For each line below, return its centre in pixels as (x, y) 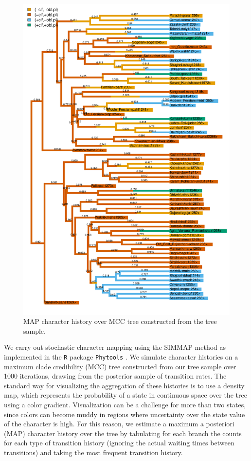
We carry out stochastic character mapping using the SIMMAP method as (115, 347)
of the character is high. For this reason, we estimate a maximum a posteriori (119, 424)
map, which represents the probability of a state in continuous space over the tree (125, 395)
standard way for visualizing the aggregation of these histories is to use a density (124, 385)
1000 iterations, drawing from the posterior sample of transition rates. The (115, 376)
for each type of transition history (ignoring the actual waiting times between (119, 443)
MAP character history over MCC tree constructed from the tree (120, 321)
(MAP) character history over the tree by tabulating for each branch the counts (123, 433)
